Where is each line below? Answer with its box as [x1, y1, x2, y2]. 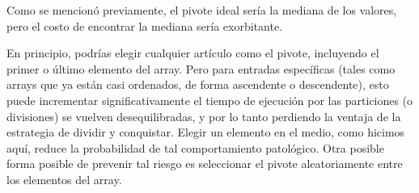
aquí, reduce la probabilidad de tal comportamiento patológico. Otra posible [6, 139, 384, 156]
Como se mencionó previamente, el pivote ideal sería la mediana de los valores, [6, 2, 397, 18]
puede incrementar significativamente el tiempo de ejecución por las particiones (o [6, 91, 413, 108]
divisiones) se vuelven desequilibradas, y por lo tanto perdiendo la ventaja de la [6, 107, 401, 124]
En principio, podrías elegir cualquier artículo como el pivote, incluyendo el [6, 44, 379, 61]
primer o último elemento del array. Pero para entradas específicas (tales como [6, 60, 396, 77]
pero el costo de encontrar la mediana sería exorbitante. [6, 17, 282, 34]
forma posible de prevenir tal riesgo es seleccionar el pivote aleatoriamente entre [6, 155, 403, 172]
